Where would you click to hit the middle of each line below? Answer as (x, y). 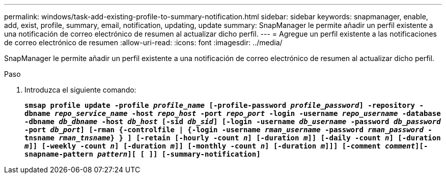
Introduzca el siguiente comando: (80, 90)
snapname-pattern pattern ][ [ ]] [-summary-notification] (143, 154)
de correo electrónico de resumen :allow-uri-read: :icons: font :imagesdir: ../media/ (143, 42)
